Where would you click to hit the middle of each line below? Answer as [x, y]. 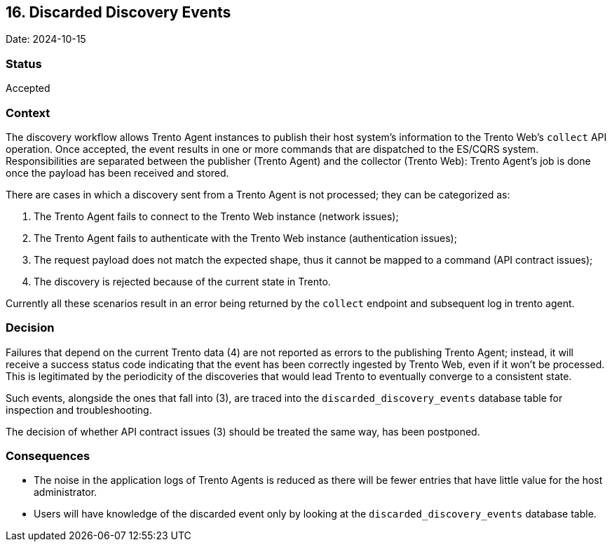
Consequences [48, 456]
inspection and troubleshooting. [79, 410]
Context [28, 113]
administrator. [66, 492]
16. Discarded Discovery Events [118, 12]
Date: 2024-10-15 [46, 39]
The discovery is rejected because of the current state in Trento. [182, 281]
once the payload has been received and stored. [117, 173]
